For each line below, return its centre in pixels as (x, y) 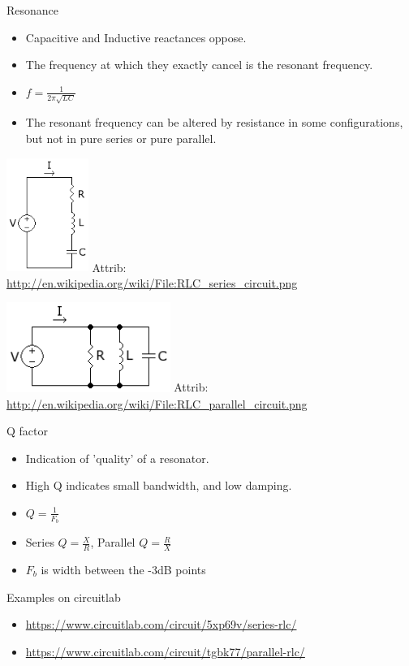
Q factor (27, 431)
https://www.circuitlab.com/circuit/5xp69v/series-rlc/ (161, 624)
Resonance (33, 10)
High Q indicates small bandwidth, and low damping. (159, 485)
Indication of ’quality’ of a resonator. (117, 458)
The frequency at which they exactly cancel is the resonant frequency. (199, 65)
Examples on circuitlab (64, 597)
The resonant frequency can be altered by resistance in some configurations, (214, 122)
